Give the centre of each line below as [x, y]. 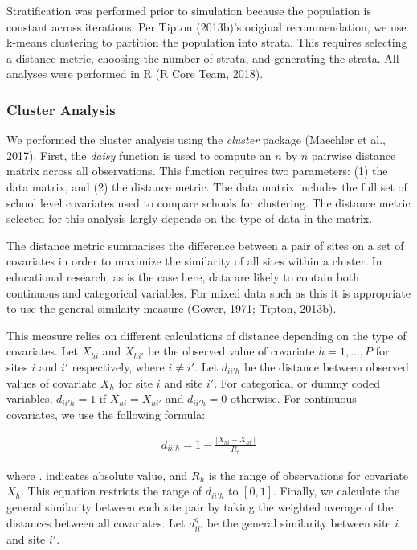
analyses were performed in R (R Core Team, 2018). [135, 74]
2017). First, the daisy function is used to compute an [139, 155]
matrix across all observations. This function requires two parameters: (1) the [197, 171]
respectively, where [118, 366]
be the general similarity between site [299, 522]
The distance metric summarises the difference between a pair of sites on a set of [205, 245]
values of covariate [52, 382]
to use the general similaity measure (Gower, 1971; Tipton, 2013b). [172, 308]
